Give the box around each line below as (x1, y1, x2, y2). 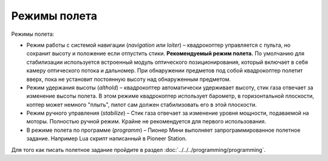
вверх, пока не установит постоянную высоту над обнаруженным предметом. (26, 75, 231, 83)
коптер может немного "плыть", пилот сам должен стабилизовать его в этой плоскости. (26, 101, 258, 108)
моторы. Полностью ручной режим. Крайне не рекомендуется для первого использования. (26, 118, 267, 125)
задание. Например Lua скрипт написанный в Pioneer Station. (26, 135, 187, 142)
